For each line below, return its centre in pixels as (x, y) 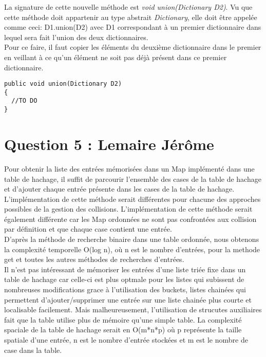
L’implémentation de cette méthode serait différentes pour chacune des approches (132, 199)
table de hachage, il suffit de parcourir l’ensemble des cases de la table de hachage (133, 178)
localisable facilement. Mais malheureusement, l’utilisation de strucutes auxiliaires (133, 309)
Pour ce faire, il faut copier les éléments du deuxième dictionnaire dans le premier (133, 47)
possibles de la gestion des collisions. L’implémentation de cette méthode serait (128, 209)
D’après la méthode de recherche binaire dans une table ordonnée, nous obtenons (132, 239)
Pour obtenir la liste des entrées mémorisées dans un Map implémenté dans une (129, 168)
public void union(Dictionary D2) (63, 84)
